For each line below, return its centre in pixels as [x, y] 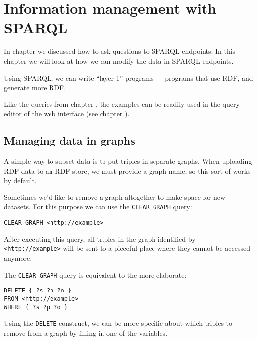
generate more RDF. [35, 87]
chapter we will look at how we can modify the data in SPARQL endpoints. [119, 61]
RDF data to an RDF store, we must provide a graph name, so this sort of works [127, 170]
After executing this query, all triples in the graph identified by [100, 238]
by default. [20, 180]
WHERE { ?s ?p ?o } [36, 307]
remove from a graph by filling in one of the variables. [86, 332]
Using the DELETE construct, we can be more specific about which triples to [118, 323]
